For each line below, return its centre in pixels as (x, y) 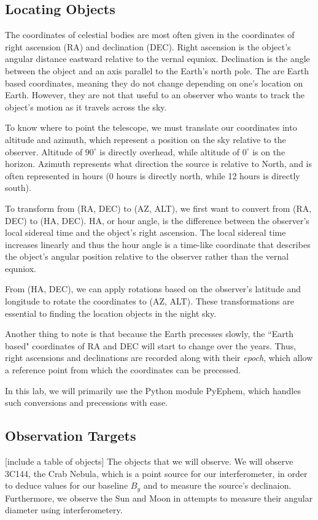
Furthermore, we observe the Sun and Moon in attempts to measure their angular (159, 498)
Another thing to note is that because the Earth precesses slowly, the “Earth (149, 334)
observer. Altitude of (44, 151)
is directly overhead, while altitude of (170, 151)
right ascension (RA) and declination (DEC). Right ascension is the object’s (148, 46)
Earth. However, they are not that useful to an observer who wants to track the (155, 95)
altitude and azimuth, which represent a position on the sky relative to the (145, 139)
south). (18, 188)
